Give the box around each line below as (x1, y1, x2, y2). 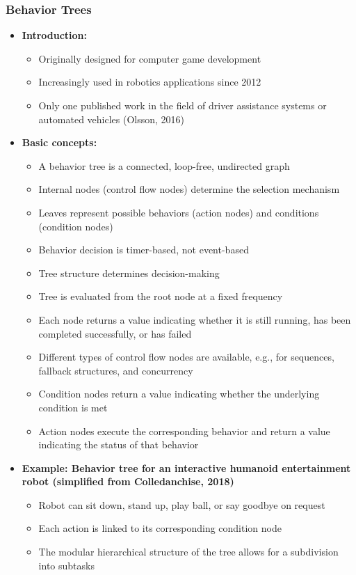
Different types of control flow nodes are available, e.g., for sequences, (38, 349, 334, 364)
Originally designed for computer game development (38, 51, 261, 65)
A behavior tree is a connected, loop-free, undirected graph (38, 158, 290, 173)
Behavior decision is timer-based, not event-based (38, 242, 249, 257)
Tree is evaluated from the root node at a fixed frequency (38, 289, 283, 304)
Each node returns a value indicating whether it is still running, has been (38, 312, 351, 326)
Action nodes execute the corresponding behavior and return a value (38, 423, 330, 438)
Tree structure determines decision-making (38, 265, 220, 280)
